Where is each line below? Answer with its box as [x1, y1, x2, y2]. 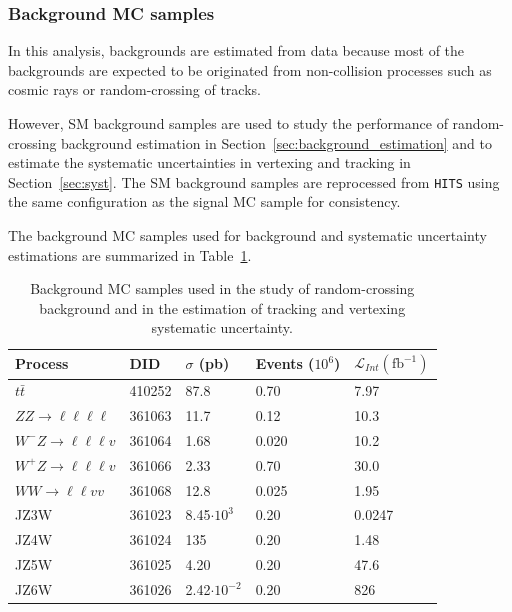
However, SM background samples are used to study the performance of [8, 113, 448, 133]
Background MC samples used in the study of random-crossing [30, 278, 415, 299]
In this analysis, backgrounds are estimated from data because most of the [8, 40, 465, 61]
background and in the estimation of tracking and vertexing [39, 297, 406, 318]
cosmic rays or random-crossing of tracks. [8, 79, 261, 100]
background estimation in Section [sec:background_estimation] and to [61, 132, 492, 153]
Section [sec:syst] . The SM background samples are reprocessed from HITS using [8, 171, 500, 192]
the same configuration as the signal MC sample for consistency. [8, 191, 401, 212]
